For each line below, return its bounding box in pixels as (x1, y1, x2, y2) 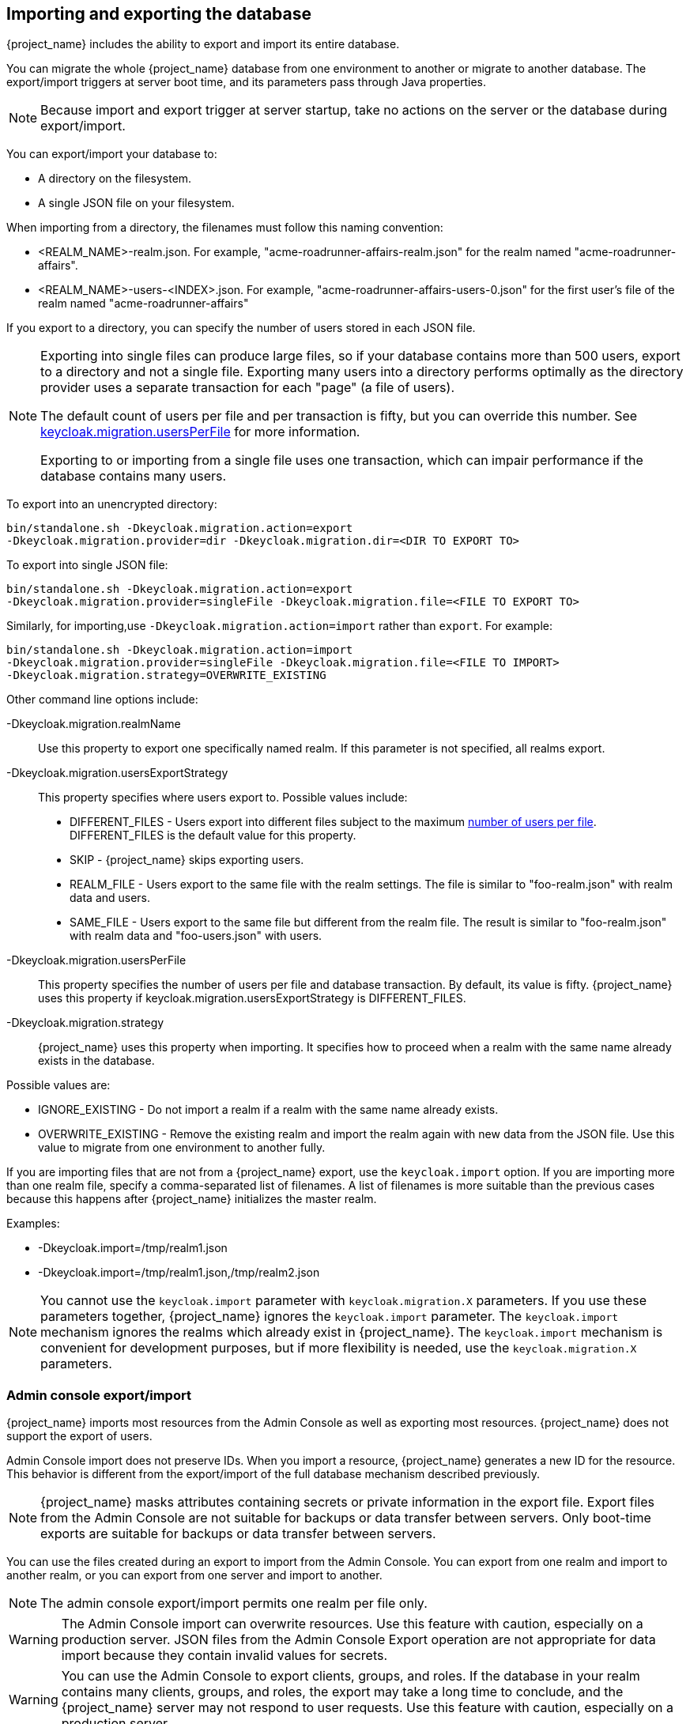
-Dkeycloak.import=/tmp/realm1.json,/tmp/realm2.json (38, 1266, 320, 1280)
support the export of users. (6, 1429, 153, 1443)
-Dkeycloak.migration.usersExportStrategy (6, 766, 228, 780)
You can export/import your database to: (6, 147, 217, 161)
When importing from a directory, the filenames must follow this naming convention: (6, 221, 443, 235)
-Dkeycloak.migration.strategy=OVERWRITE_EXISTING (6, 669, 326, 682)
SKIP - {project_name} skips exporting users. (70, 853, 304, 867)
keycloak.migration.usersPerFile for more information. (40, 424, 360, 440)
